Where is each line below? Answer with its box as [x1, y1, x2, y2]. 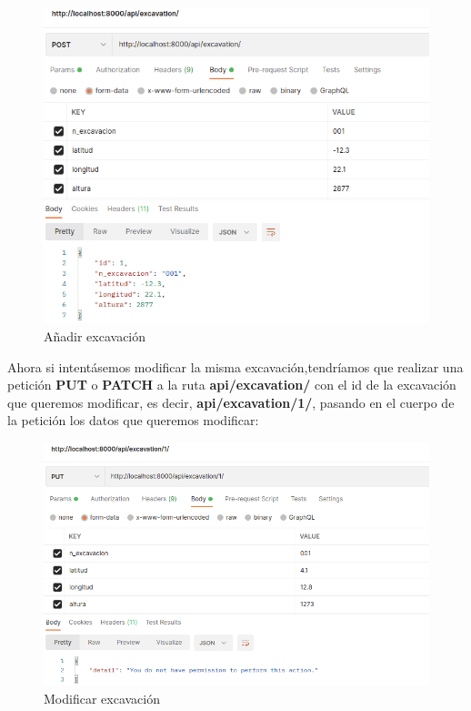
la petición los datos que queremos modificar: [7, 411, 259, 430]
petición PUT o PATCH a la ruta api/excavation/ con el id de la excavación [7, 375, 456, 394]
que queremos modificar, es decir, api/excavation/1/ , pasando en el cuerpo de [7, 392, 455, 411]
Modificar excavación [44, 688, 160, 707]
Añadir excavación [44, 327, 146, 346]
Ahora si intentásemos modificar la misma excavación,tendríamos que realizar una [7, 357, 464, 376]
